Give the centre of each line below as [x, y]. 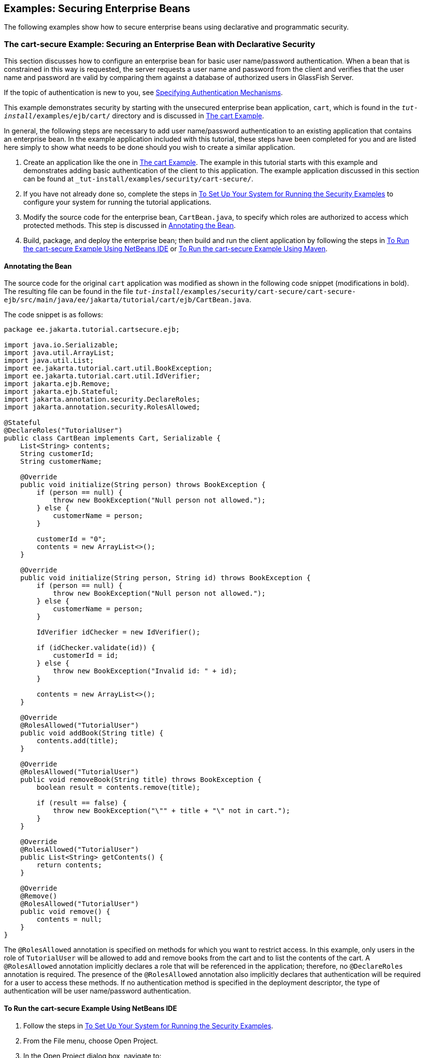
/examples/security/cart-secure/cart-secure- [268, 292]
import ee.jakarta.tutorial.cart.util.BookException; [108, 368]
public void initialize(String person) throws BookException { [143, 485]
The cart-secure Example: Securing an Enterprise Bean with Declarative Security [160, 44]
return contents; [69, 865]
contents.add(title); [78, 741]
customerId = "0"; [71, 539]
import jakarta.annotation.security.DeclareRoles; [102, 399]
